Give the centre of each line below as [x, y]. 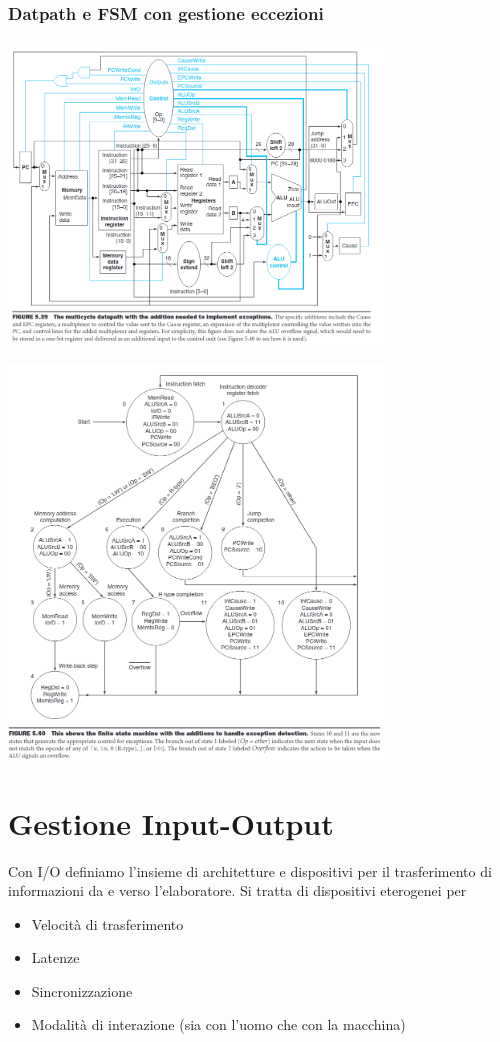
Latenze [55, 957]
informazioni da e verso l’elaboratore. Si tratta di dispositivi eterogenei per [237, 890]
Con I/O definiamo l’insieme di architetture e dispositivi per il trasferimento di [250, 870]
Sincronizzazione [82, 990]
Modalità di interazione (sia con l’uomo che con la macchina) [218, 1024]
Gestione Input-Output [171, 822]
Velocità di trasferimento [107, 923]
